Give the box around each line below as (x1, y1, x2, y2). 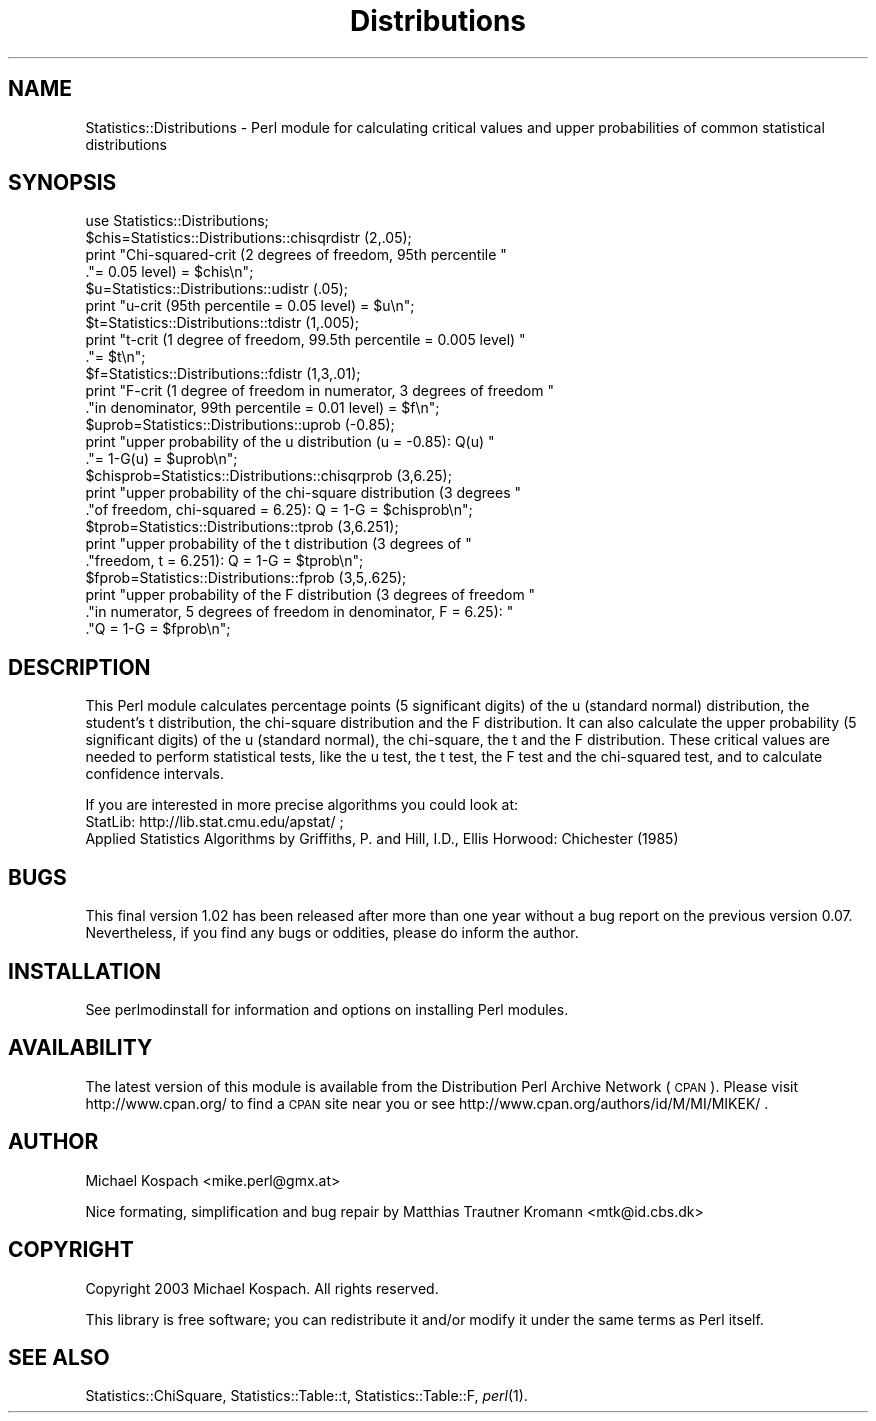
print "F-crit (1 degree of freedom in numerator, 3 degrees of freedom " (85, 382, 554, 400)
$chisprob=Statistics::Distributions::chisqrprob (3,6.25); (85, 467, 452, 485)
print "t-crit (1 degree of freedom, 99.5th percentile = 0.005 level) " (85, 331, 526, 349)
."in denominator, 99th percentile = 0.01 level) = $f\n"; (85, 399, 440, 417)
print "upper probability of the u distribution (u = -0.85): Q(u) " (85, 433, 495, 451)
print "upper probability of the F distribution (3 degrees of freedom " (85, 586, 536, 604)
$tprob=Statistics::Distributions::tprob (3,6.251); (85, 518, 399, 536)
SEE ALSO (8, 1344, 110, 1370)
